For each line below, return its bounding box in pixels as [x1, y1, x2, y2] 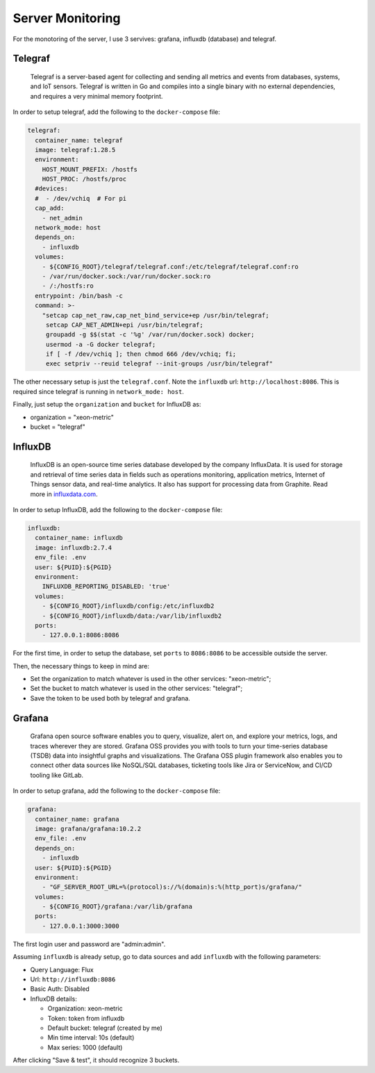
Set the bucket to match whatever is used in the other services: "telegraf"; [30, 685, 243, 693]
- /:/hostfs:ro [42, 282, 94, 290]
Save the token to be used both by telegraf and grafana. [30, 694, 190, 702]
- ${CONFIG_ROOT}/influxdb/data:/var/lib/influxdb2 [42, 612, 222, 620]
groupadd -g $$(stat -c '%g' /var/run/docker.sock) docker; [45, 331, 255, 338]
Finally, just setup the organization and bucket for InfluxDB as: [12, 400, 201, 409]
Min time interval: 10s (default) [47, 1033, 135, 1042]
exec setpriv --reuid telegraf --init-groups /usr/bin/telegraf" [45, 360, 274, 368]
